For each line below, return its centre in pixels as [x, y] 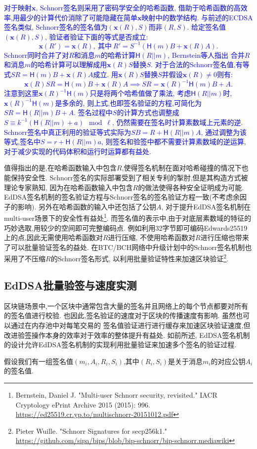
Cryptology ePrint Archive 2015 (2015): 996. [83, 404]
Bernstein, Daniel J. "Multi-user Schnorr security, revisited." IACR [116, 394]
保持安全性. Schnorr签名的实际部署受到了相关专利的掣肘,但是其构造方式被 [129, 177]
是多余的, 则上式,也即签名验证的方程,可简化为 [128, 102]
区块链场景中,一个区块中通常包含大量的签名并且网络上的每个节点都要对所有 [126, 306]
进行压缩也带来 [225, 237]
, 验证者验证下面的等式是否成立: [96, 36]
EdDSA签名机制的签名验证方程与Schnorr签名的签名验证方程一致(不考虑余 [122, 197]
